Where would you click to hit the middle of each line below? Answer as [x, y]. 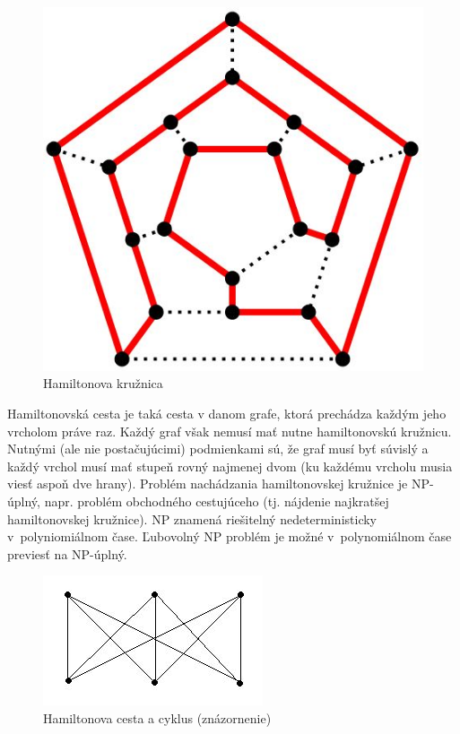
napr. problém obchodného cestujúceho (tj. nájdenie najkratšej [217, 501]
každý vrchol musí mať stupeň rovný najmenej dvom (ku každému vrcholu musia [230, 466]
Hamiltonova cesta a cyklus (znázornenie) [157, 717]
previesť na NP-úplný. [67, 553]
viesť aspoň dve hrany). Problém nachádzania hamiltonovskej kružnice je [208, 484]
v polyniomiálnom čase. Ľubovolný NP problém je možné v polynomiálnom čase [230, 536]
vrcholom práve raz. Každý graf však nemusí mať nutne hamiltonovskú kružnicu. [230, 431]
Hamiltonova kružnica [103, 383]
